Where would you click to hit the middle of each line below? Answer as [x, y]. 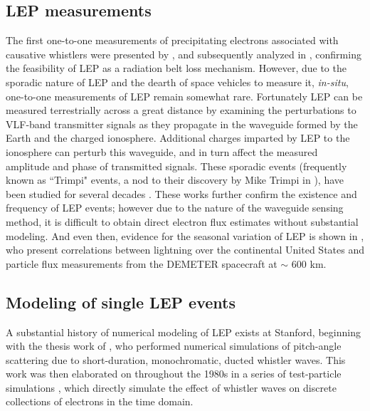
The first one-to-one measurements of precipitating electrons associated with [172, 40]
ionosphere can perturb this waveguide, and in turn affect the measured [162, 151]
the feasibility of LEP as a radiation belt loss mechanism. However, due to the [176, 68]
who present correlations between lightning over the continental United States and [185, 250]
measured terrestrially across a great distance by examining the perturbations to [181, 110]
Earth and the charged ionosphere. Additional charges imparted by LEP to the [178, 138]
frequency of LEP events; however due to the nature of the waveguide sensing [175, 208]
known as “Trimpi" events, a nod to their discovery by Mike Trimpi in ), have [175, 180]
